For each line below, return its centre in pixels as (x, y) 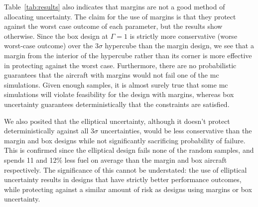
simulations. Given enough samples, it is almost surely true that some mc (116, 84)
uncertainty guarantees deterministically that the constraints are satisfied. (117, 104)
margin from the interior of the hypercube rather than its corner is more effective (128, 55)
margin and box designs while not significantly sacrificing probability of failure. (125, 140)
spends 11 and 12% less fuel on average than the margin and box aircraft (116, 159)
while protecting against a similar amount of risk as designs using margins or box (128, 189)
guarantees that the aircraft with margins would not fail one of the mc (112, 75)
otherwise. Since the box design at (56, 36)
